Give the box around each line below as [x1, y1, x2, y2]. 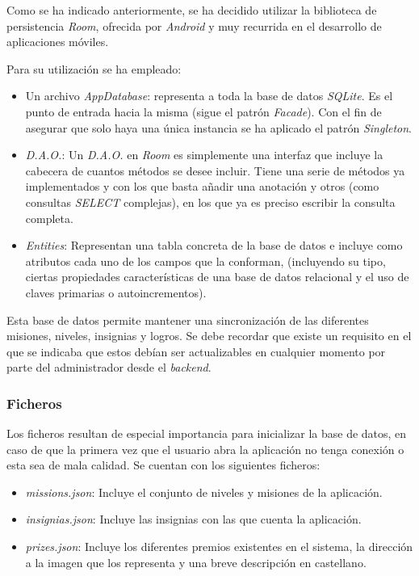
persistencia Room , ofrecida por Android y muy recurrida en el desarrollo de [6, 17, 382, 34]
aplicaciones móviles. [6, 33, 109, 50]
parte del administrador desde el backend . [6, 359, 212, 376]
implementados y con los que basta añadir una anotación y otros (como [25, 178, 379, 195]
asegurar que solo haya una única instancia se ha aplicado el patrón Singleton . [25, 119, 412, 136]
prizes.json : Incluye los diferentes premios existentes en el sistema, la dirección [25, 538, 413, 555]
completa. [25, 209, 73, 226]
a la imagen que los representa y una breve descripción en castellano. [25, 553, 367, 570]
